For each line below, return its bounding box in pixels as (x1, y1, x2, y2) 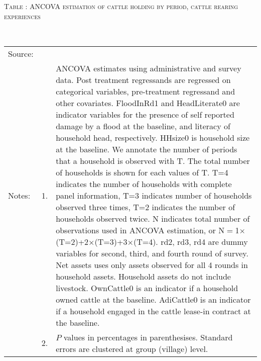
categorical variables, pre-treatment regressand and (56, 85, 235, 97)
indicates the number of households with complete (56, 177, 232, 190)
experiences (4, 11, 41, 21)
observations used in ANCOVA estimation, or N (56, 224, 225, 236)
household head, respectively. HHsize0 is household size (56, 131, 250, 143)
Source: (8, 47, 34, 59)
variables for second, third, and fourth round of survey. (56, 247, 248, 259)
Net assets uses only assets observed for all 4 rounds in (56, 258, 248, 270)
